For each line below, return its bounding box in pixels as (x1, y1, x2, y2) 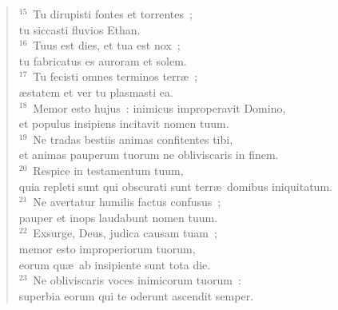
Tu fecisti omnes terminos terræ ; (33, 68, 198, 85)
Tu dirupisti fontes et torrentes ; (33, 6, 193, 22)
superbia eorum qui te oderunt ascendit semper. (18, 287, 254, 304)
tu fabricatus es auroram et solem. (18, 52, 187, 69)
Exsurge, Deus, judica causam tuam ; (33, 225, 217, 241)
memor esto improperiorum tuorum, (18, 240, 196, 256)
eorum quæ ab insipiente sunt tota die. (18, 256, 211, 272)
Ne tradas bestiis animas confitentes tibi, (33, 130, 233, 147)
